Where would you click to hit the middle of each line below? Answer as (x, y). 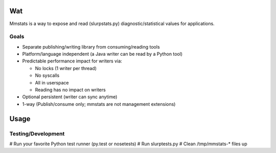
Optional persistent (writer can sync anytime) (70, 97)
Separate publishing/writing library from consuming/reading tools (91, 47)
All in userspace (52, 82)
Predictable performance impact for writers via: (72, 61)
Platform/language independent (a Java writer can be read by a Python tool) (102, 54)
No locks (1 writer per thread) (66, 68)
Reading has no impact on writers (70, 90)
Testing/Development (37, 134)
